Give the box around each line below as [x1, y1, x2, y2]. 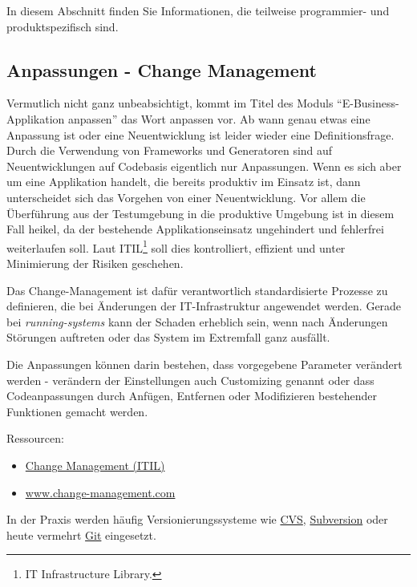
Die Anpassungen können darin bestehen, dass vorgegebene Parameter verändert [6, 355, 403, 372]
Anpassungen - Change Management [6, 57, 317, 82]
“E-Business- [337, 95, 399, 111]
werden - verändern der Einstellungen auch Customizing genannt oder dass [6, 371, 374, 388]
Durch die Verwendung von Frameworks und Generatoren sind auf [6, 142, 333, 159]
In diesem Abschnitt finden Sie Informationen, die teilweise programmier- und [6, 2, 390, 18]
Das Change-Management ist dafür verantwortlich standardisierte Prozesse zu [6, 281, 388, 298]
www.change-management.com [25, 484, 176, 500]
